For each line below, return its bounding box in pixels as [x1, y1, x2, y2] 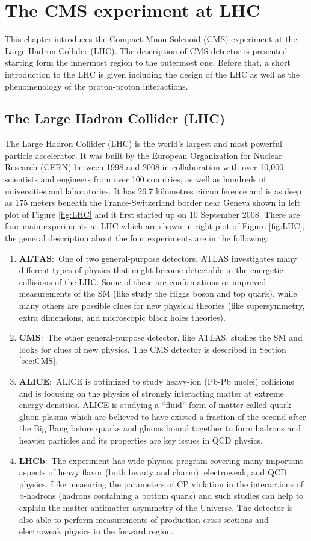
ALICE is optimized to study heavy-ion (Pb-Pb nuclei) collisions [55, 374, 294, 387]
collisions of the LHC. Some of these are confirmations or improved [19, 275, 266, 288]
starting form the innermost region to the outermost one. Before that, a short [5, 56, 291, 69]
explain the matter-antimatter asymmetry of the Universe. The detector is [19, 501, 293, 513]
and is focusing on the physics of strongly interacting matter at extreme [19, 386, 284, 399]
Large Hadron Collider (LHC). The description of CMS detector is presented [5, 44, 288, 57]
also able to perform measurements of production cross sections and [19, 513, 269, 525]
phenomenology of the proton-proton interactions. [5, 79, 188, 92]
